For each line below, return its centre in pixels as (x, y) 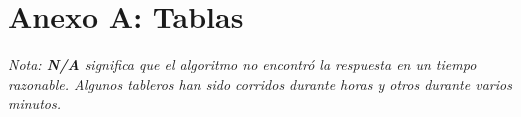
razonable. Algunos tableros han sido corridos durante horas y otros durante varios (260, 83)
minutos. (34, 103)
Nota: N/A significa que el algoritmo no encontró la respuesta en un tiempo (242, 64)
